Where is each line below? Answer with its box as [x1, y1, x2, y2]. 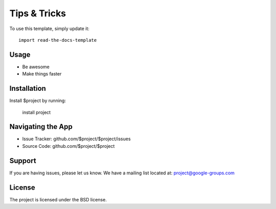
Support [9, 156, 36, 165]
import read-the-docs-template [18, 37, 97, 43]
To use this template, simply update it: [9, 25, 89, 32]
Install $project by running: [9, 97, 66, 104]
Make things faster [22, 71, 62, 77]
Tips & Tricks [9, 8, 66, 19]
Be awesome [22, 64, 50, 70]
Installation [9, 84, 46, 93]
